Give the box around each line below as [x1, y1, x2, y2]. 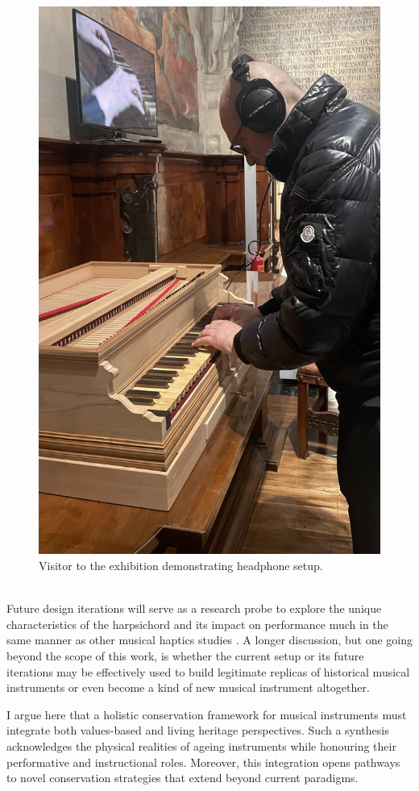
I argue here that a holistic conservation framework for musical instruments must [6, 706, 407, 722]
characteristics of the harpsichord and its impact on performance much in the [6, 615, 388, 632]
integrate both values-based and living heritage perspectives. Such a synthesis [6, 722, 389, 739]
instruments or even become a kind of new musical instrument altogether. [6, 679, 370, 696]
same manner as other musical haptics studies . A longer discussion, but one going [6, 631, 413, 648]
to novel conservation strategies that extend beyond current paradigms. [6, 769, 359, 786]
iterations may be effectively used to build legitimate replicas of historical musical [6, 663, 410, 680]
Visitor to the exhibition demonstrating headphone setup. [39, 557, 323, 574]
